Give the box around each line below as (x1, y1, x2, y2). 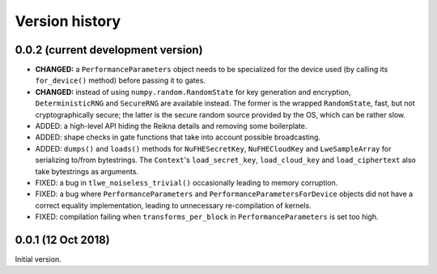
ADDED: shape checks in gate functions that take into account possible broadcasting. (35, 132, 321, 142)
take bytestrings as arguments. (35, 166, 139, 176)
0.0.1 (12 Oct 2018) (15, 233, 111, 246)
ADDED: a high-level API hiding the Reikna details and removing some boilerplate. (35, 122, 308, 131)
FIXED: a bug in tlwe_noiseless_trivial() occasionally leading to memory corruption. (35, 178, 338, 187)
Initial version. (15, 255, 62, 264)
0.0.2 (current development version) (15, 43, 203, 57)
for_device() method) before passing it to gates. (35, 75, 206, 85)
